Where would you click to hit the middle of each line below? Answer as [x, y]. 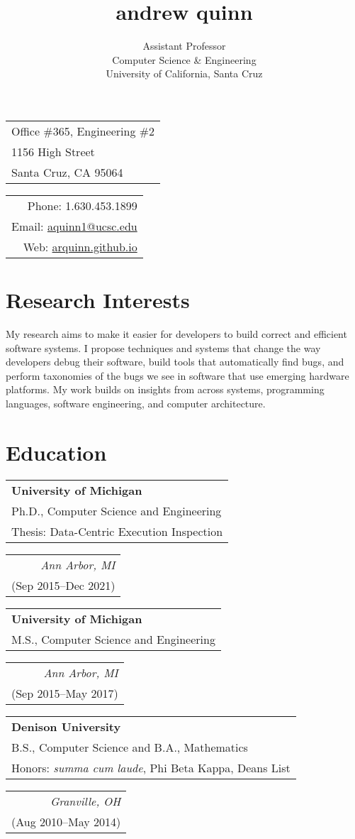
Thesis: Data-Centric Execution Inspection [117, 531]
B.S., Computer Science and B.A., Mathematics [130, 747]
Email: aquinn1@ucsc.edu [74, 226]
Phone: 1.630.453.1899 [82, 205]
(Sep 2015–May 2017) [65, 693]
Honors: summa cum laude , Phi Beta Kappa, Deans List [151, 767]
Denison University [66, 726]
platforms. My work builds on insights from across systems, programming [165, 389]
